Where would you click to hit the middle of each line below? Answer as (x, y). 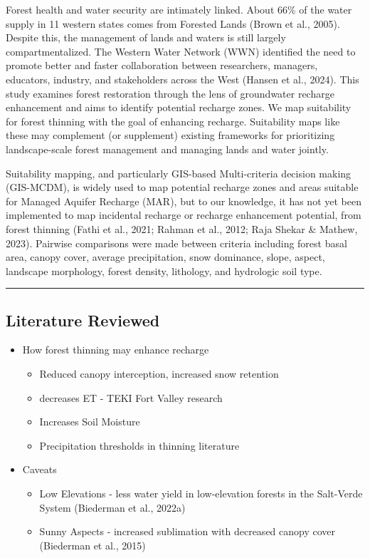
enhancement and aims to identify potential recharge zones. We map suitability (179, 107)
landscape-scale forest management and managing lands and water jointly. (167, 149)
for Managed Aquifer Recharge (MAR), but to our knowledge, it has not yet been (184, 201)
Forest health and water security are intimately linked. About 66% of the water (179, 9)
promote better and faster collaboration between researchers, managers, (162, 65)
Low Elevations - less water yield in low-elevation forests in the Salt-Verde (201, 494)
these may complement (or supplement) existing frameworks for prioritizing (170, 135)
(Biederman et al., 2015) (92, 545)
